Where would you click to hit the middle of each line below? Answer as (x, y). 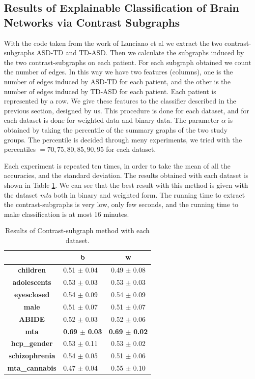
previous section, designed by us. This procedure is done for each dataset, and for (127, 110)
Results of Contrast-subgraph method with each (77, 230)
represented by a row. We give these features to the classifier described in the (120, 101)
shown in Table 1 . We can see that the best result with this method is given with (126, 185)
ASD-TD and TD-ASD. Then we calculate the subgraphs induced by (140, 52)
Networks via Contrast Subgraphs (92, 22)
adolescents (32, 282)
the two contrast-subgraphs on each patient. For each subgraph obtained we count (128, 62)
